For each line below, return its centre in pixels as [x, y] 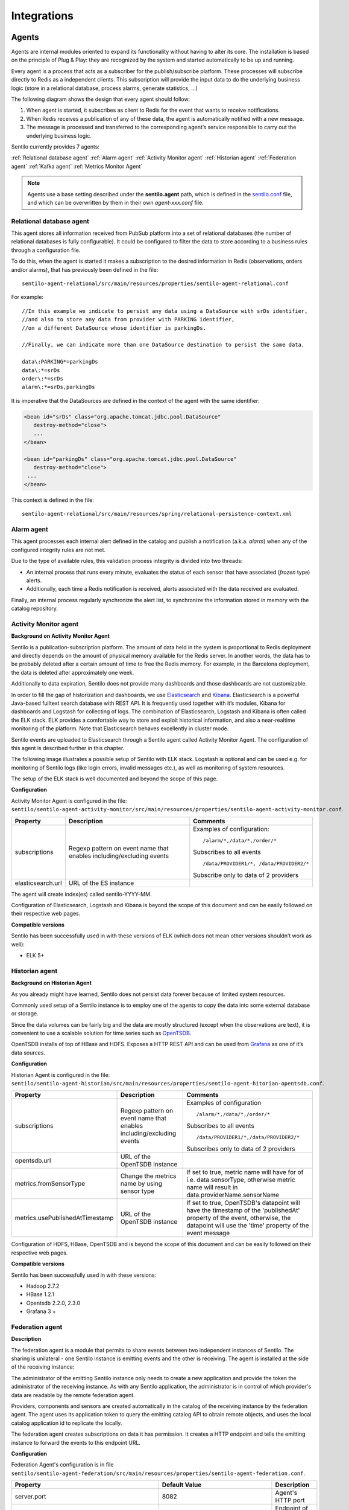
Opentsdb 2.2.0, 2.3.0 [53, 1303]
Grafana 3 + [41, 1311]
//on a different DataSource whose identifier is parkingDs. [114, 328]
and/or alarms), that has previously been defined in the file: [85, 269]
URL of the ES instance [101, 883]
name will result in [212, 1187]
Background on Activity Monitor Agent [60, 636]
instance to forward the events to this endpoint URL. [76, 1442]
